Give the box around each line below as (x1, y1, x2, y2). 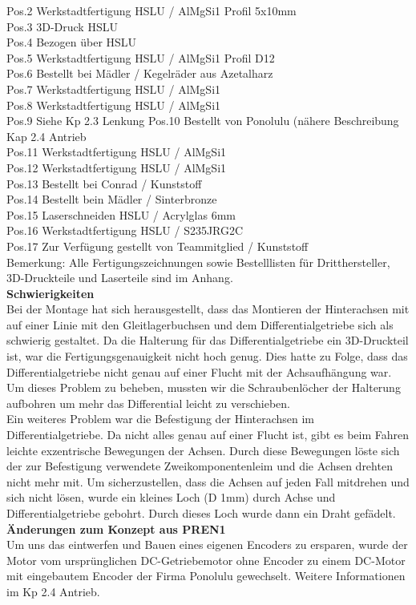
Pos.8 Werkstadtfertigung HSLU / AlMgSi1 (6, 96, 221, 113)
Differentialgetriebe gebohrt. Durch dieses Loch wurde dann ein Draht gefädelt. (6, 505, 396, 521)
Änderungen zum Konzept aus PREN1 (6, 520, 226, 537)
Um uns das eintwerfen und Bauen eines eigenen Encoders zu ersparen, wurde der (6, 536, 408, 553)
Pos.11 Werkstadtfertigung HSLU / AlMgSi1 (6, 143, 227, 160)
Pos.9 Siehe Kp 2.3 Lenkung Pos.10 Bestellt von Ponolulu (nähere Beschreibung (6, 112, 399, 129)
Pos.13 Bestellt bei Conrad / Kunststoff (6, 175, 202, 192)
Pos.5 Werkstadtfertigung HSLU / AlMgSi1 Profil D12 (6, 49, 275, 66)
